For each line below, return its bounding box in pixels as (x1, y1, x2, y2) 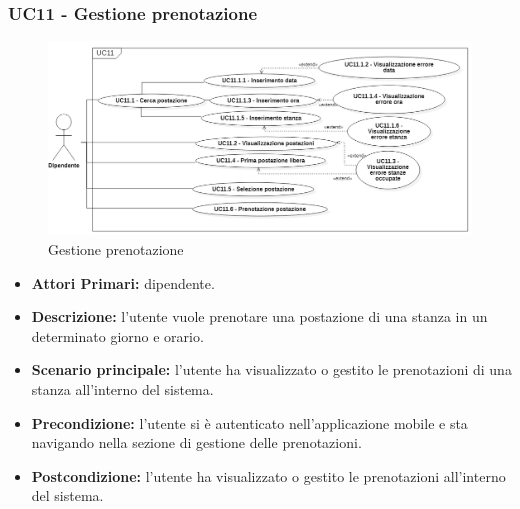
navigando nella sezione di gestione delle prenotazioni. (31, 432, 362, 453)
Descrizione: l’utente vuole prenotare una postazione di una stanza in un (31, 306, 488, 327)
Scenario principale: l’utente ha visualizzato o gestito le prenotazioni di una (31, 359, 512, 380)
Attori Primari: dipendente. (31, 272, 215, 293)
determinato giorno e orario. (31, 325, 204, 346)
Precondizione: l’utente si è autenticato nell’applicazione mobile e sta (31, 412, 468, 433)
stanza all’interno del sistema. (31, 378, 214, 399)
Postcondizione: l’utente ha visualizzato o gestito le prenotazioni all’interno (31, 465, 506, 486)
